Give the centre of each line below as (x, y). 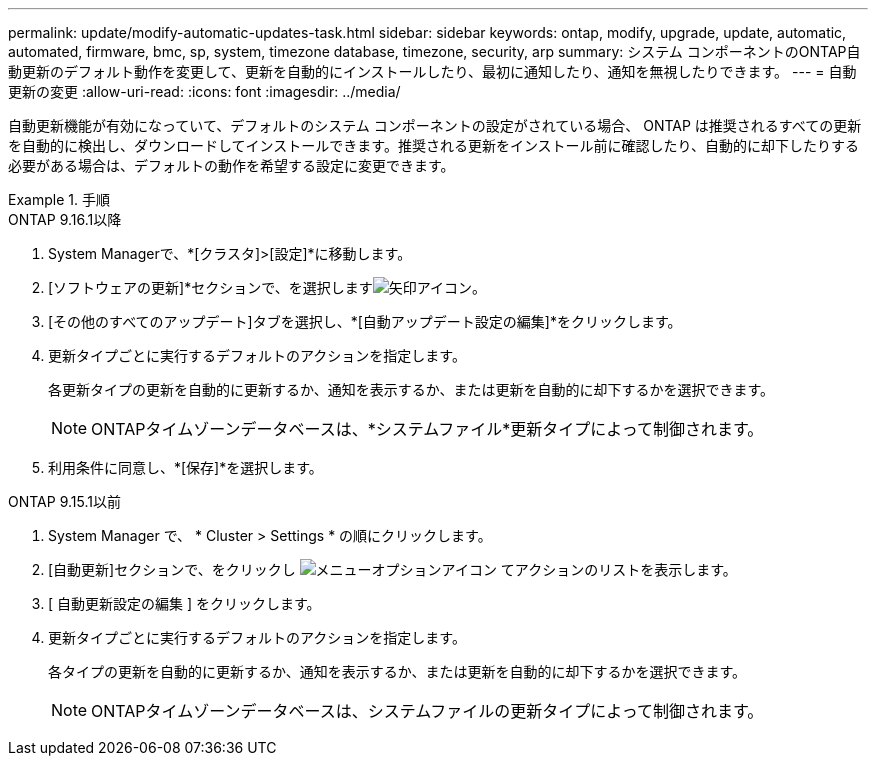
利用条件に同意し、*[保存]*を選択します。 (185, 467)
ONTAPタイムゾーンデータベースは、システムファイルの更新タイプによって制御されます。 (427, 711)
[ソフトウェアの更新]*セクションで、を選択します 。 (267, 287)
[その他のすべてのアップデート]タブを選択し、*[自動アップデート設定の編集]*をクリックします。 (365, 321)
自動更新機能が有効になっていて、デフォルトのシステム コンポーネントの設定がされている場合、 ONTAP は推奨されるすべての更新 (435, 125)
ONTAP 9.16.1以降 (65, 219)
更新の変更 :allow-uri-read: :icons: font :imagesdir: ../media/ (204, 91)
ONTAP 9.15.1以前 (64, 501)
